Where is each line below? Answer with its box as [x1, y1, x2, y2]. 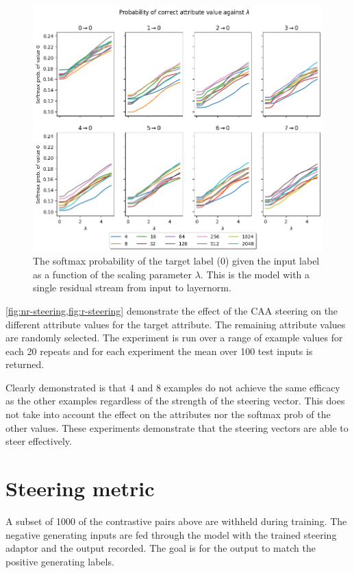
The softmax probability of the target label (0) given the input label [33, 254, 320, 268]
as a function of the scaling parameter [33, 267, 192, 281]
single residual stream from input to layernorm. [33, 280, 231, 295]
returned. [5, 357, 45, 371]
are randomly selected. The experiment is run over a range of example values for [5, 330, 343, 345]
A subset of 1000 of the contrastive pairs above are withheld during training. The [5, 513, 347, 528]
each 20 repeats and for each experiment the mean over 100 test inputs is [5, 343, 313, 358]
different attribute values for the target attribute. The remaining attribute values [5, 317, 346, 331]
